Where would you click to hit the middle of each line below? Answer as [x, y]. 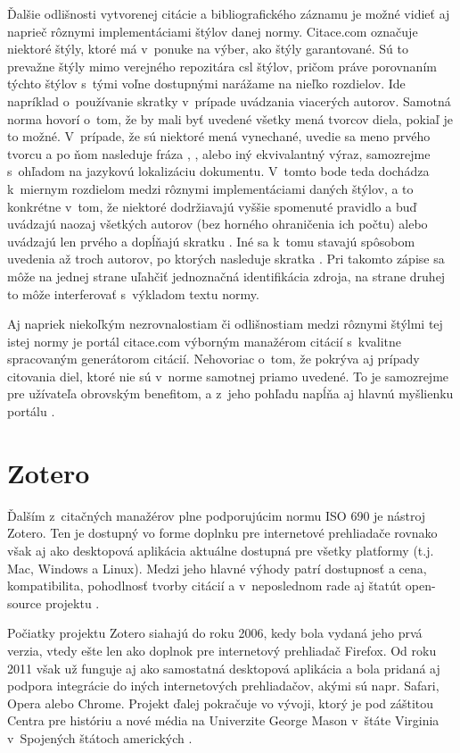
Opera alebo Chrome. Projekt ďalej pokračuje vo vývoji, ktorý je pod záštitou [221, 703]
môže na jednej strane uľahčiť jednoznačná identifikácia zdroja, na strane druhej [226, 276]
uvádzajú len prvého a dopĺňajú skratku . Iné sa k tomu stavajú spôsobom [211, 241]
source [25, 602]
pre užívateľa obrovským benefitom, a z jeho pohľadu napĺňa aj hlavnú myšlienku [230, 393]
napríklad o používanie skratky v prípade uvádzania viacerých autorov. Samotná [229, 100]
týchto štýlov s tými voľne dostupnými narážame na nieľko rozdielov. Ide [206, 84]
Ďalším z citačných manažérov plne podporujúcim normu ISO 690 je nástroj [217, 515]
